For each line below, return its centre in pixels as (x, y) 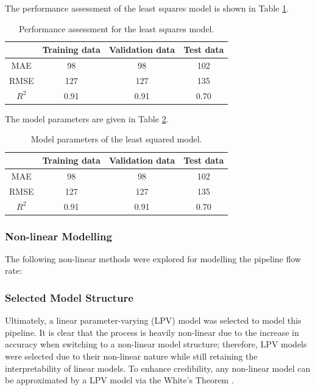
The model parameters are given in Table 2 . (87, 118)
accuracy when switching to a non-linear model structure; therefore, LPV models (156, 344)
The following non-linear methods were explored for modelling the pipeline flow (153, 258)
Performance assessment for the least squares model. (116, 28)
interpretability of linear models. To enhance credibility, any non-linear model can (158, 368)
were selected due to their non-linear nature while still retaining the (131, 356)
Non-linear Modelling (58, 236)
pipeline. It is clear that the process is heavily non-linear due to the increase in (152, 332)
